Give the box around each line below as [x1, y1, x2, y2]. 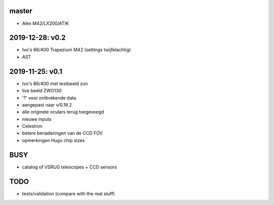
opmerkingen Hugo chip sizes [22, 137, 85, 143]
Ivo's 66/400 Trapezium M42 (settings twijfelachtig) [22, 47, 131, 53]
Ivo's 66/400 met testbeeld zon [22, 80, 88, 86]
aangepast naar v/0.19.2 [22, 101, 72, 108]
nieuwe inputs [22, 116, 52, 122]
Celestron [22, 123, 43, 129]
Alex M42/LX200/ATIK [22, 20, 69, 26]
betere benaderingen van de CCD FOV [22, 130, 103, 136]
